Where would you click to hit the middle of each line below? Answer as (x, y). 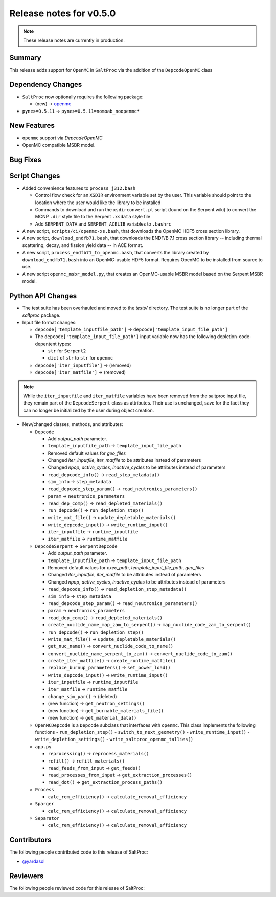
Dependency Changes (46, 84)
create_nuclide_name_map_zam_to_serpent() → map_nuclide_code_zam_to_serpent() (149, 625)
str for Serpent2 (67, 351)
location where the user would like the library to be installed (98, 203)
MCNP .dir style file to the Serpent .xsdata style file (93, 217)
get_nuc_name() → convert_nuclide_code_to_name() (111, 646)
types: (65, 344)
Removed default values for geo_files (87, 453)
